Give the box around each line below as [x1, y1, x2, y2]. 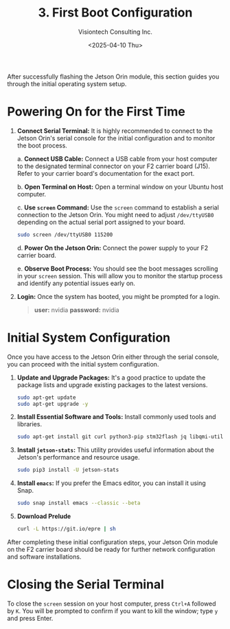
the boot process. [16, 141, 67, 149]
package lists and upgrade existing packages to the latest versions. [16, 380, 208, 389]
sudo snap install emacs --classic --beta [16, 499, 141, 507]
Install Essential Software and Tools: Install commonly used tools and [16, 413, 216, 421]
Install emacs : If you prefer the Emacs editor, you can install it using [16, 479, 206, 487]
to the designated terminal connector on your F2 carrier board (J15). [16, 162, 211, 170]
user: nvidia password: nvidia [34, 305, 119, 314]
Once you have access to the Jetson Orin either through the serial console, [7, 353, 220, 361]
